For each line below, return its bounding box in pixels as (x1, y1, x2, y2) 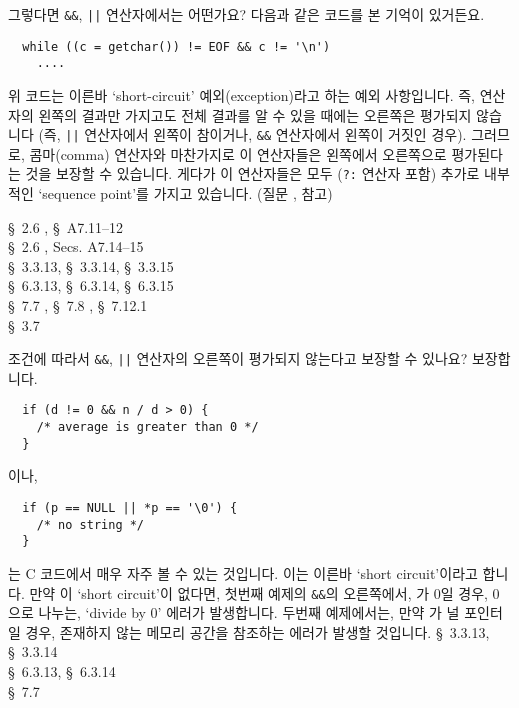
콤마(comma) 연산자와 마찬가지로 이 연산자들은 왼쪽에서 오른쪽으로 (29, 143, 447, 164)
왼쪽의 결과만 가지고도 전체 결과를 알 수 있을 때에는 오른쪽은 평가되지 (38, 104, 472, 125)
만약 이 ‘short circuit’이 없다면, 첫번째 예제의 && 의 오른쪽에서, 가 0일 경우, (29, 582, 488, 603)
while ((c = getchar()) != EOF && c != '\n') (22, 39, 331, 54)
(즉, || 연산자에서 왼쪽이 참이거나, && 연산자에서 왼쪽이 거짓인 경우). (38, 124, 467, 145)
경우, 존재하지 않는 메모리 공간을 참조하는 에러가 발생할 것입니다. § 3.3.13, (25, 621, 490, 642)
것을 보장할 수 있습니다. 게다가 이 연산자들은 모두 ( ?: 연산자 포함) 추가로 (25, 163, 480, 184)
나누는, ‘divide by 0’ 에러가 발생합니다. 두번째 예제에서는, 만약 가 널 (38, 602, 460, 623)
